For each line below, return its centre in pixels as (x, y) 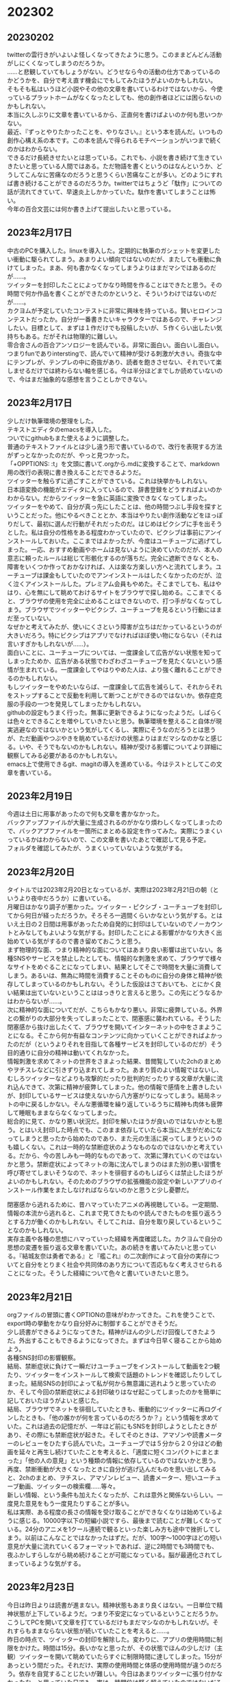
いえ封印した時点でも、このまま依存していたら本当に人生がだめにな (126, 1130)
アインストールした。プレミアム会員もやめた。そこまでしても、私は (120, 583)
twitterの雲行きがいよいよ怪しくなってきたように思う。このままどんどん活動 (115, 55)
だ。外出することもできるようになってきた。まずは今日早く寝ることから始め (115, 1341)
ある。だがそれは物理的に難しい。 (73, 336)
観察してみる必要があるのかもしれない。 (64, 755)
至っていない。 (34, 618)
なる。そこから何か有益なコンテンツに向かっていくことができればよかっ (121, 1036)
